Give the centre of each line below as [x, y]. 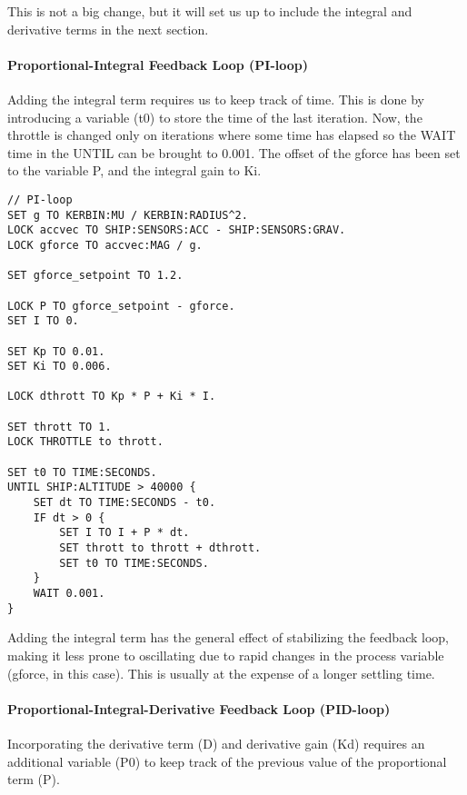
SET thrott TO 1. [60, 427]
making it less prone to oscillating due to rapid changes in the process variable [226, 655]
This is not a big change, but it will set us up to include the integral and [210, 11]
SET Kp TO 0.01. [56, 351]
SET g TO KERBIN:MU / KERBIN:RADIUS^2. [128, 215]
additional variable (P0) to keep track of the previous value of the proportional [227, 761]
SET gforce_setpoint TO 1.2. [95, 276]
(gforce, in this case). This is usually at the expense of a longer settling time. [221, 673]
